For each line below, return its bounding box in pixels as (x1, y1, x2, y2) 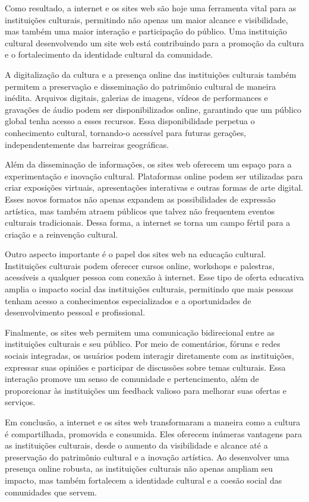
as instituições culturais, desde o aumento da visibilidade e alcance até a (5, 439, 268, 452)
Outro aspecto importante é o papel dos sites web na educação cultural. (5, 248, 266, 260)
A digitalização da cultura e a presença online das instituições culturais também (5, 68, 297, 80)
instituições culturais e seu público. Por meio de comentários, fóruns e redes (5, 337, 280, 350)
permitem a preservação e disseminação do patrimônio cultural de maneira (5, 80, 276, 92)
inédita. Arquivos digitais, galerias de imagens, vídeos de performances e (5, 91, 268, 104)
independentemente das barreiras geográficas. (5, 138, 169, 150)
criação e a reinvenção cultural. (5, 228, 118, 240)
